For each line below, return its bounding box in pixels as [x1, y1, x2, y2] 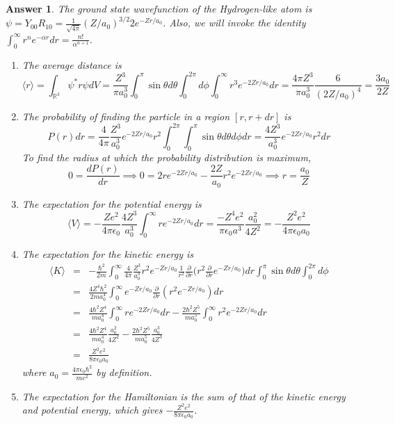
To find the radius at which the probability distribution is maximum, [22, 149, 312, 164]
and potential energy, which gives [22, 402, 163, 417]
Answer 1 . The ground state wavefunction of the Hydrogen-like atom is [6, 1, 312, 15]
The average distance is [22, 57, 122, 72]
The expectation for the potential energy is [22, 196, 202, 211]
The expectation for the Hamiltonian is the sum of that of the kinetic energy [22, 389, 346, 403]
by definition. [96, 365, 152, 380]
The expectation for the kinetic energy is [22, 246, 194, 261]
